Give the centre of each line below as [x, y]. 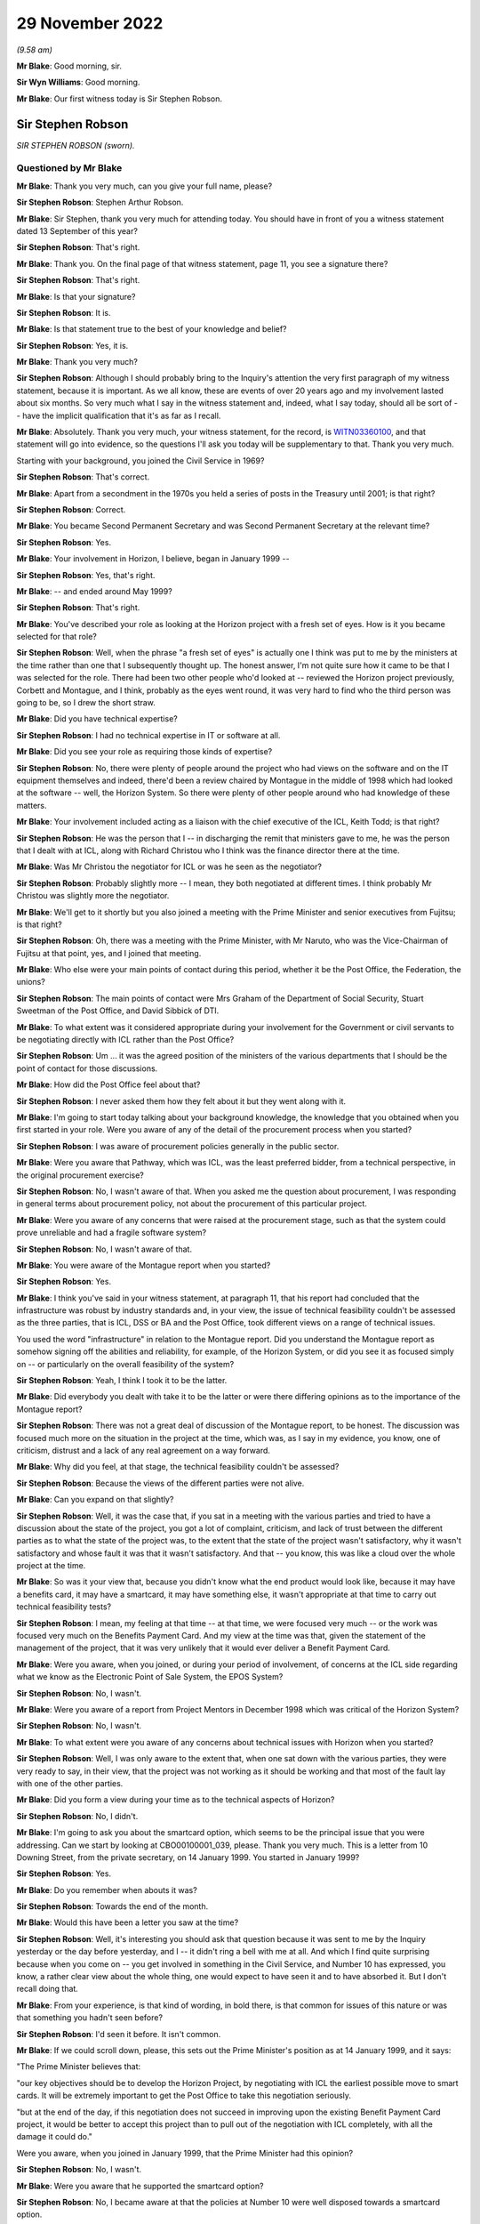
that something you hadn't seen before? [90, 2018]
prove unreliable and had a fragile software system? [112, 1233]
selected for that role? [56, 637]
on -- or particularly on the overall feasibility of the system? [125, 1364]
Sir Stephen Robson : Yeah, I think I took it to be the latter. [122, 1381]
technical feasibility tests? [64, 1607]
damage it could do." [55, 2137]
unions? [31, 982]
